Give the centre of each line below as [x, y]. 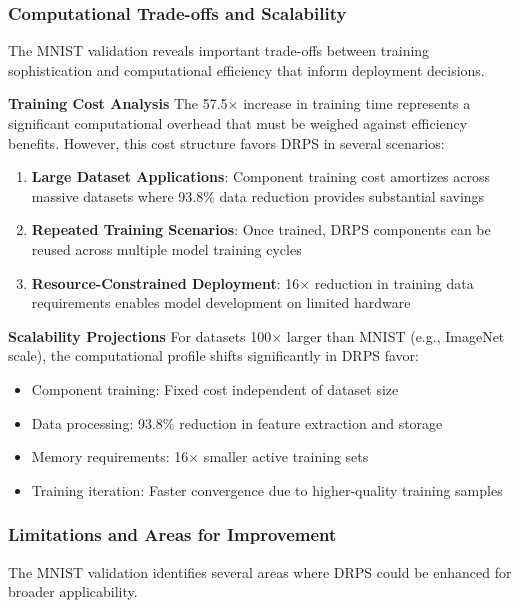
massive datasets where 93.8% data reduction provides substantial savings [258, 195]
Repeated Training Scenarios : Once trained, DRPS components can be [261, 229]
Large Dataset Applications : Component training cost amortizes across [261, 176]
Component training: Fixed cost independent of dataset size [215, 388]
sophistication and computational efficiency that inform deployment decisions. [246, 69]
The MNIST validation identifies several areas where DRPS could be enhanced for [260, 571]
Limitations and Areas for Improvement [172, 534]
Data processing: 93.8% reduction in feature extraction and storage [237, 422]
